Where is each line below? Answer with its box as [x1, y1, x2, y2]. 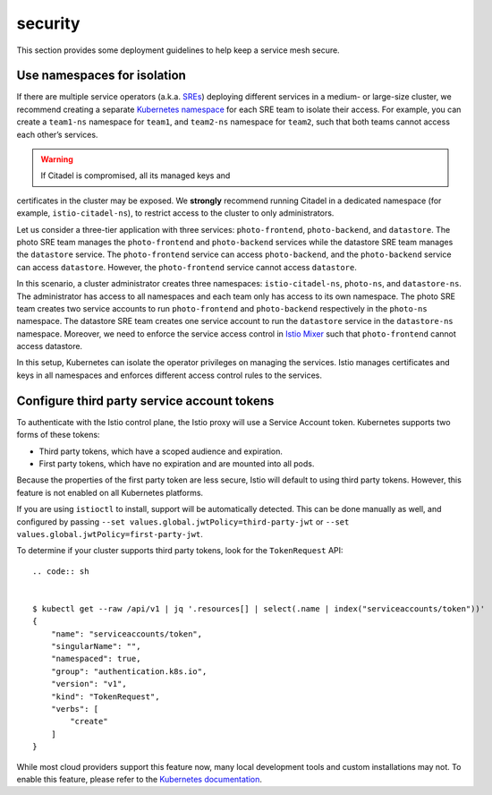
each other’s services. [16, 129, 98, 140]
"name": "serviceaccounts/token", [50, 628, 203, 639]
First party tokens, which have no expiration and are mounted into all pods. [38, 457, 315, 469]
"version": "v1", [50, 679, 127, 689]
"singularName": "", [50, 641, 141, 652]
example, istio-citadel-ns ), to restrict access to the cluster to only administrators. [16, 208, 335, 218]
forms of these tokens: [16, 430, 100, 440]
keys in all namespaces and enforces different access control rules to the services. [16, 370, 322, 380]
